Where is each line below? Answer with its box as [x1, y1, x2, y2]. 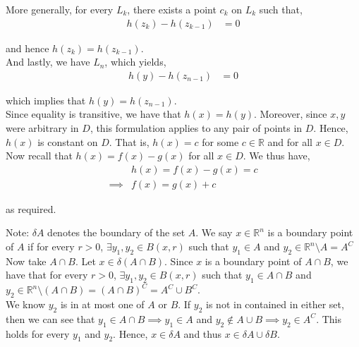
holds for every [6, 326, 70, 341]
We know [6, 297, 45, 312]
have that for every [6, 267, 88, 282]
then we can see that [6, 311, 95, 326]
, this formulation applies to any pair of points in [90, 121, 303, 135]
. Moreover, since [253, 106, 327, 121]
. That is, [109, 134, 150, 149]
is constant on [37, 134, 98, 149]
